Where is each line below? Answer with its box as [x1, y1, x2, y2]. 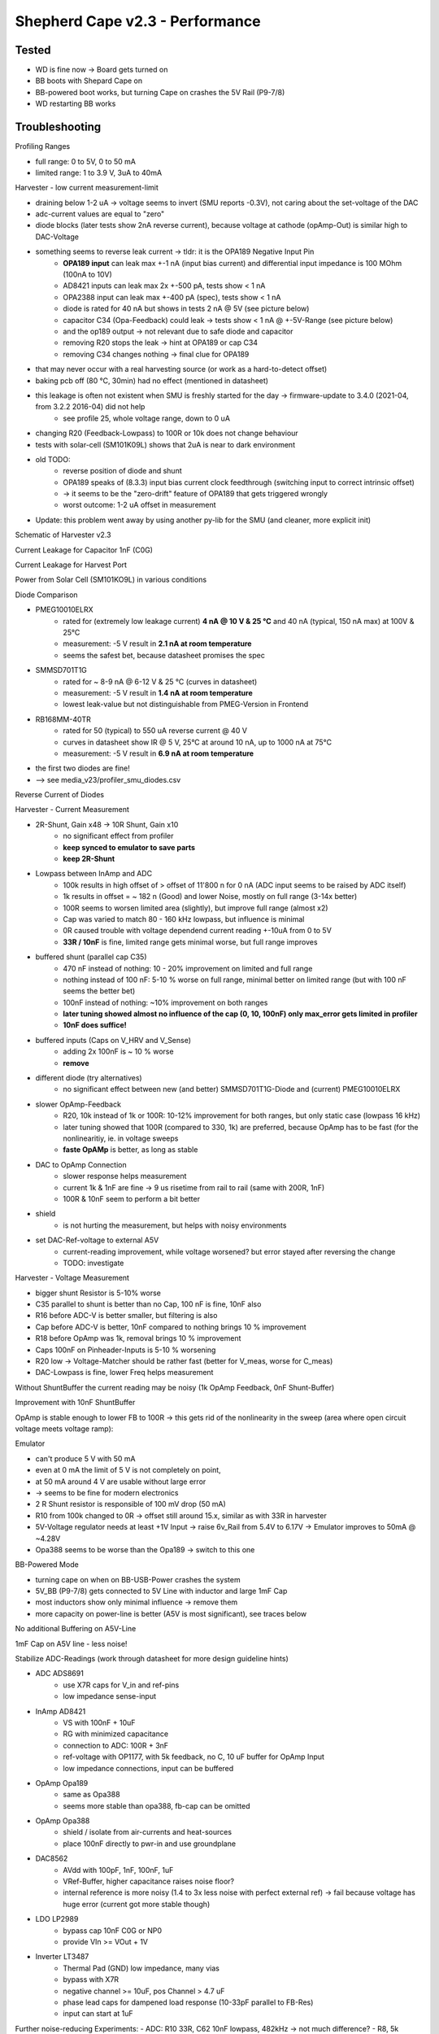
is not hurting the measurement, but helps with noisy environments [63, 1220, 287, 1230]
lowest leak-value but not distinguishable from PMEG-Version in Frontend [63, 700, 309, 709]
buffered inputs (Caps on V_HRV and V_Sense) [35, 1035, 191, 1045]
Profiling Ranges [15, 142, 71, 151]
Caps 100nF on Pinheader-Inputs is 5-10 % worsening [35, 1345, 216, 1355]
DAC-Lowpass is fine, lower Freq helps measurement [35, 1368, 214, 1377]
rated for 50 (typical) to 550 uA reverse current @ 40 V [63, 726, 248, 735]
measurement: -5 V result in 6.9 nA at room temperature [63, 749, 254, 758]
